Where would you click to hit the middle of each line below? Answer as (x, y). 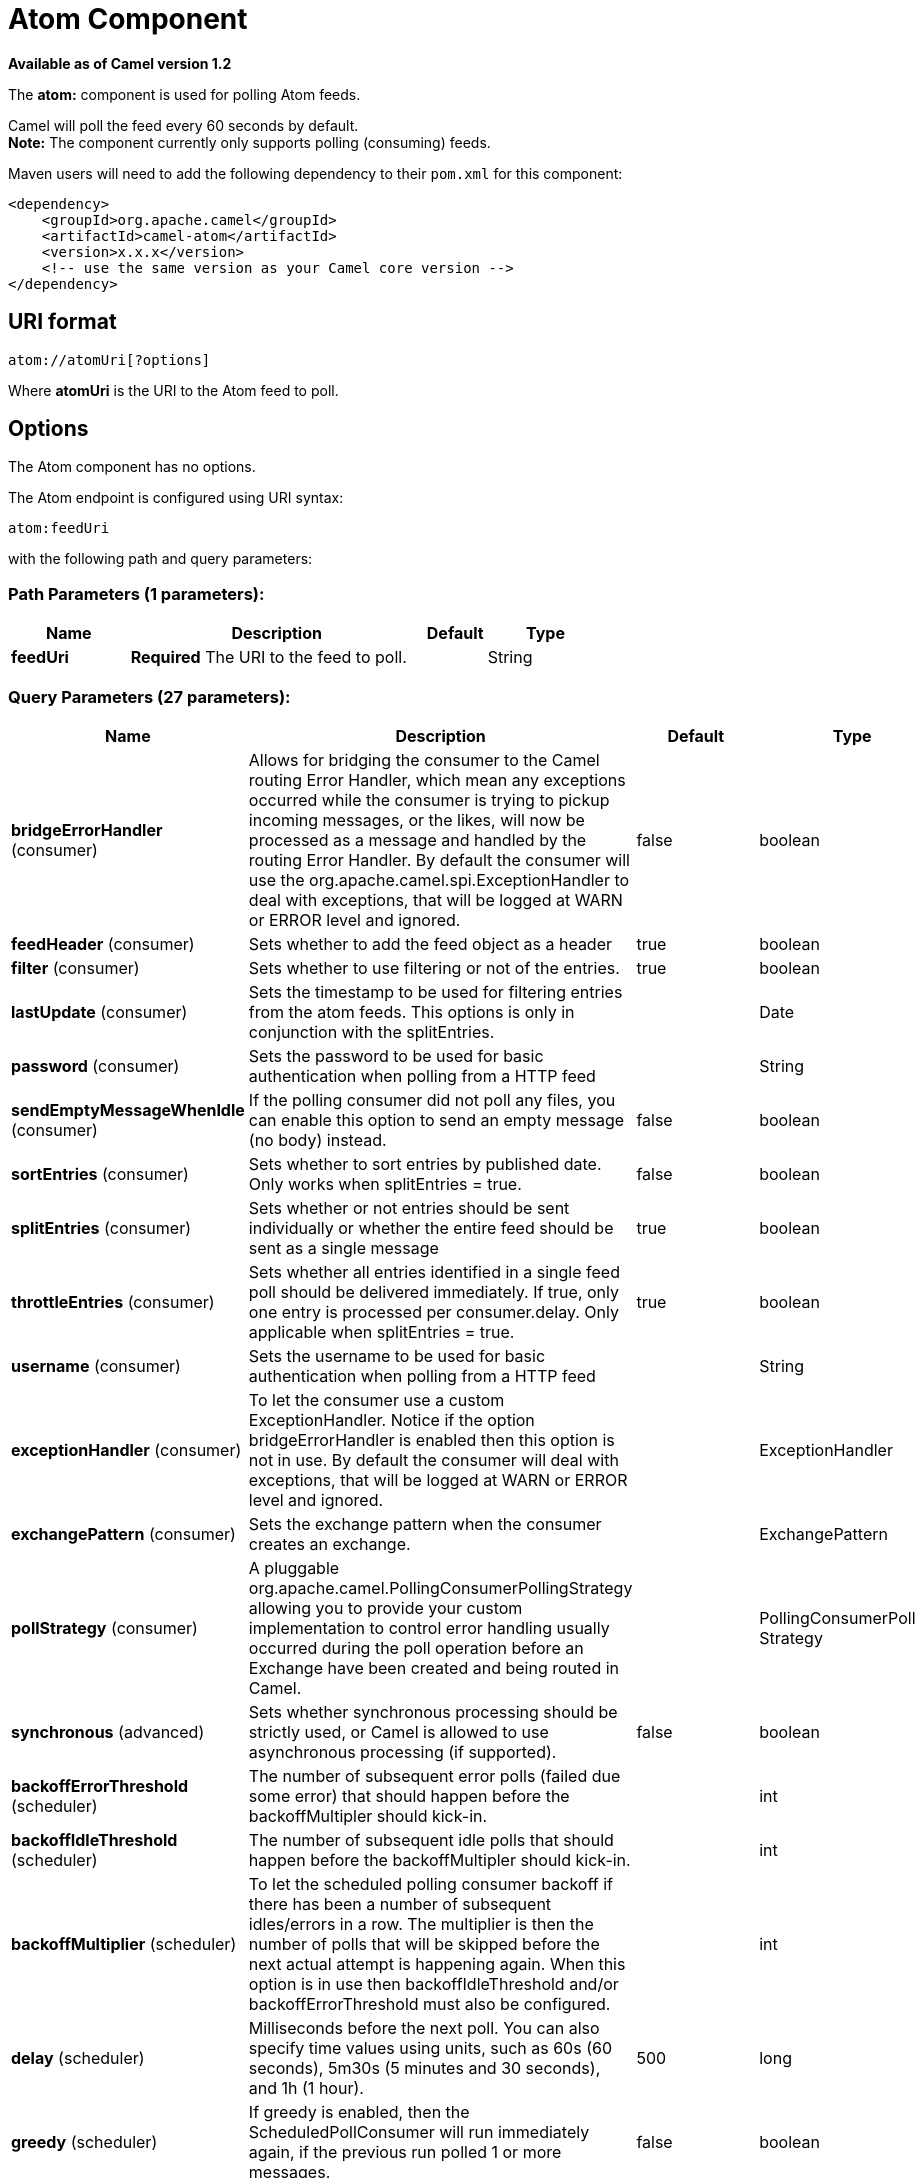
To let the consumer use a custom (376, 1399)
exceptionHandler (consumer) (126, 1449)
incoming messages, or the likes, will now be (416, 819)
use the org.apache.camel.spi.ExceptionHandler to (439, 879)
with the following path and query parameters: (160, 559)
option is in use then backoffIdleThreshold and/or (433, 1983)
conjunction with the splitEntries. (371, 1031)
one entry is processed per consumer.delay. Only (433, 1311)
